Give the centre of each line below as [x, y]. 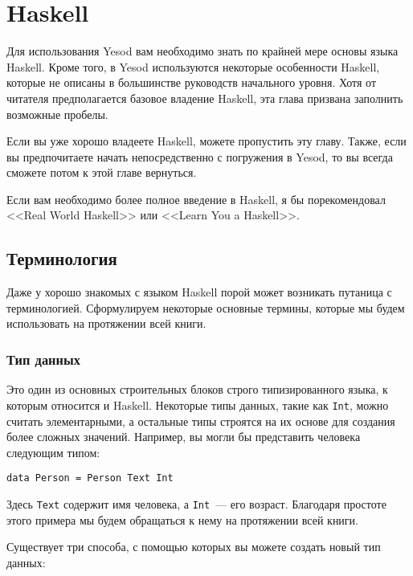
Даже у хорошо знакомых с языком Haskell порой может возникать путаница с [199, 292]
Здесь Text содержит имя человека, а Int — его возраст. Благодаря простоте [196, 503]
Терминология [62, 258]
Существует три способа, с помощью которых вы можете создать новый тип [194, 547]
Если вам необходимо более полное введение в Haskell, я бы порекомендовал [196, 199]
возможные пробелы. [57, 114]
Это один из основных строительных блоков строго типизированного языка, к [197, 389]
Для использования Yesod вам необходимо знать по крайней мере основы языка [202, 51]
